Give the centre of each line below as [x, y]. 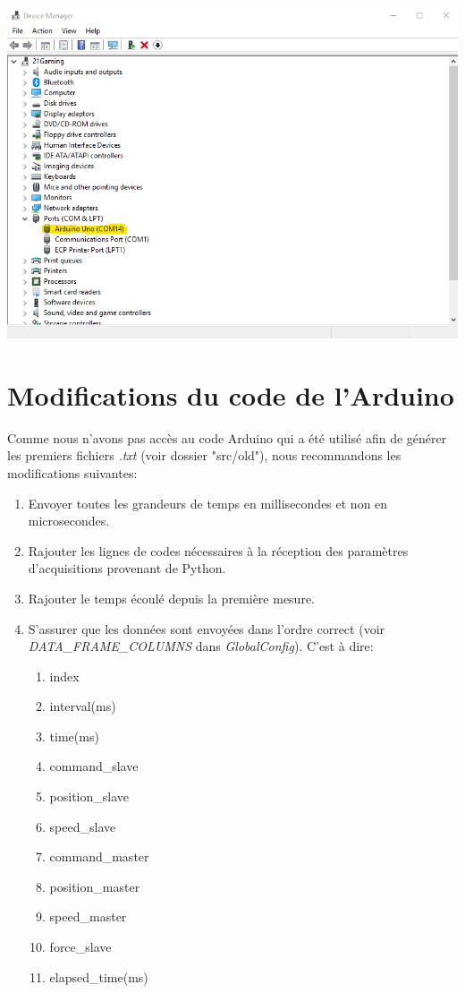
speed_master [88, 916]
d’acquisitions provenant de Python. [127, 568]
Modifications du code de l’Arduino [231, 394]
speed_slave [83, 826]
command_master [99, 856]
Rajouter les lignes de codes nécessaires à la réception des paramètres [218, 550]
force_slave [80, 947]
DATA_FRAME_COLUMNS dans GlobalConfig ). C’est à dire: [201, 646]
